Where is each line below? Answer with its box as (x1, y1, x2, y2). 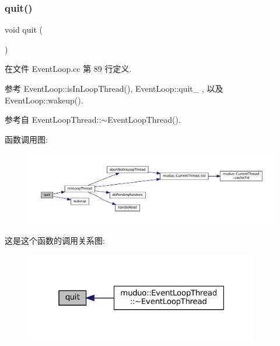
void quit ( (5, 23, 43, 36)
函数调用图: (5, 133, 48, 145)
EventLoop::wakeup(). (5, 94, 83, 106)
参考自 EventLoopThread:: (5, 113, 101, 126)
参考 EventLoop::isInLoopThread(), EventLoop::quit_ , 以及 (5, 82, 223, 94)
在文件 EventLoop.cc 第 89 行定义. (5, 63, 132, 75)
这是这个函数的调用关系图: (5, 234, 105, 247)
